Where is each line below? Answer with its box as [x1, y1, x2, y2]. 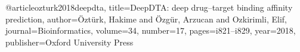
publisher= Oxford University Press [5, 35, 134, 48]
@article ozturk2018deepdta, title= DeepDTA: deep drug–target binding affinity [5, 1, 293, 13]
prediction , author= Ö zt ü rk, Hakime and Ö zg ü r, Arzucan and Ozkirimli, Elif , [5, 12, 287, 25]
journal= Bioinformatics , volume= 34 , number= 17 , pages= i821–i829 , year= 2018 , [5, 24, 296, 37]
